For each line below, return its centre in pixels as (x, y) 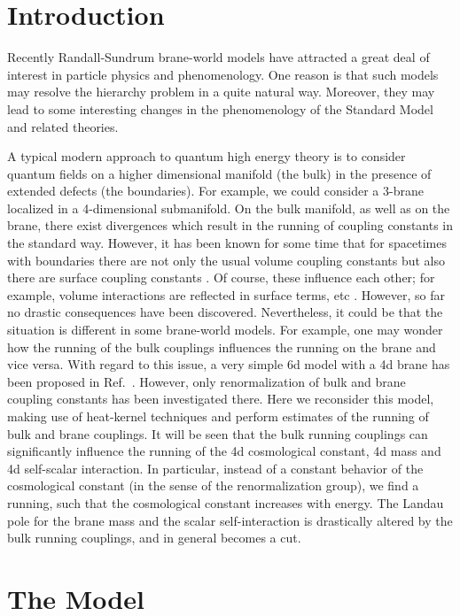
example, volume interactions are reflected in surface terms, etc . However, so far (226, 294)
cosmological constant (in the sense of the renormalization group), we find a (213, 485)
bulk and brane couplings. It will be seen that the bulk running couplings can (218, 433)
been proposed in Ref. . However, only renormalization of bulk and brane (207, 381)
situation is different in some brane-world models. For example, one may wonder (225, 330)
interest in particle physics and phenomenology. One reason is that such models (223, 74)
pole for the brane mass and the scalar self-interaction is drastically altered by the (230, 520)
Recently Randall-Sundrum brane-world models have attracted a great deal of (218, 57)
